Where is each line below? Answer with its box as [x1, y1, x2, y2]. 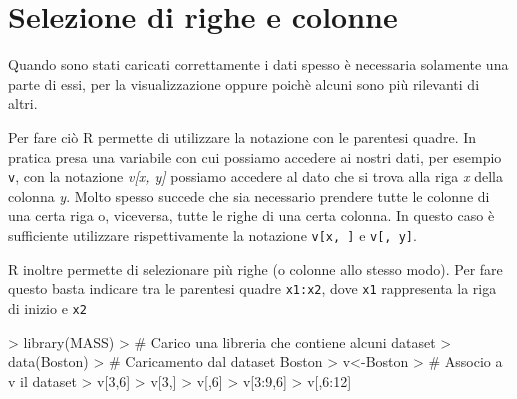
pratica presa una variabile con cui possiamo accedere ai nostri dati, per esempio [8, 146, 502, 167]
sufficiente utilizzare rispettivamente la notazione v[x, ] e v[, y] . [8, 224, 417, 245]
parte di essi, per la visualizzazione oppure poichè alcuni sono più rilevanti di [8, 73, 480, 94]
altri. [8, 93, 38, 114]
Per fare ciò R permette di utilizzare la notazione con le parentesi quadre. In [8, 126, 477, 147]
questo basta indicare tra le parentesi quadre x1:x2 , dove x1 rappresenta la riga [8, 278, 497, 299]
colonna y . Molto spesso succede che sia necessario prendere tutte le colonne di [8, 185, 490, 206]
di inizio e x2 [8, 297, 87, 318]
